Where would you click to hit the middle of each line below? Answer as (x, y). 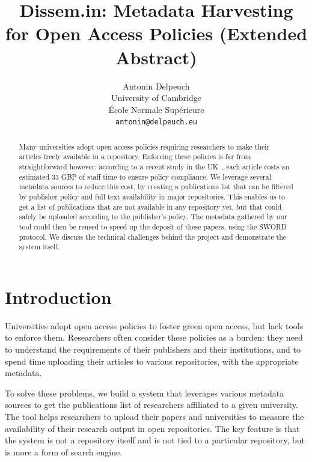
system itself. (39, 247)
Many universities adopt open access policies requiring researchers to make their (144, 146)
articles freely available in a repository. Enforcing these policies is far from (135, 157)
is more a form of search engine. (64, 451)
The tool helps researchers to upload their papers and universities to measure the (154, 417)
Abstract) (156, 57)
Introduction (58, 296)
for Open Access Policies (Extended (156, 33)
